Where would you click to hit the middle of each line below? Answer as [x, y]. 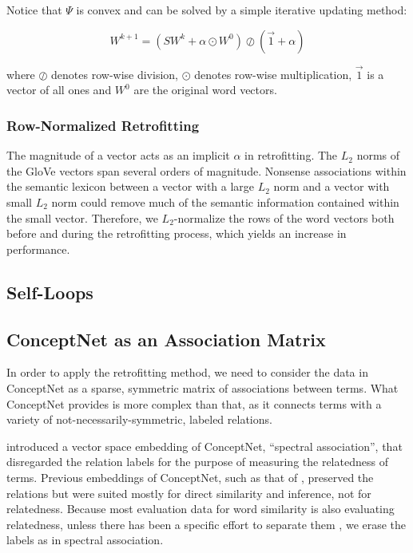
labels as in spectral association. [85, 540]
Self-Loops [50, 292]
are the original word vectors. [205, 90]
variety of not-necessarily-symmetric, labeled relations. [139, 419]
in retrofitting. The [291, 155]
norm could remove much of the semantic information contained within [225, 202]
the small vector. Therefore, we [82, 217]
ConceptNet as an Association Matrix [166, 339]
